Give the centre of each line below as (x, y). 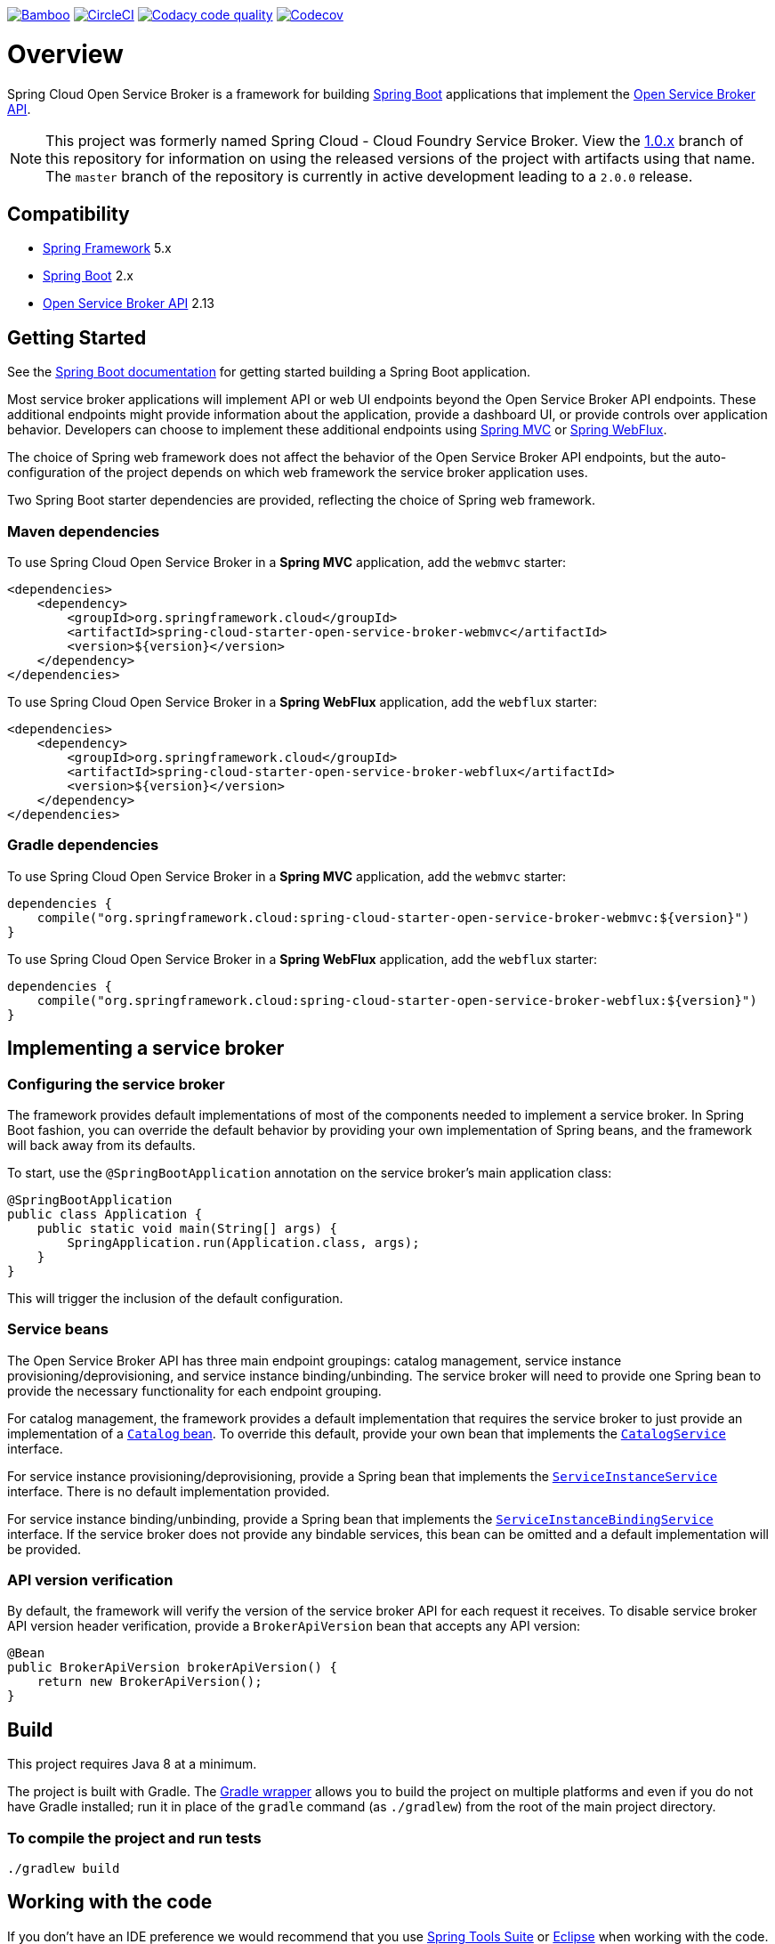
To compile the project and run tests (134, 1838)
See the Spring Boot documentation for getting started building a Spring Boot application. (269, 372)
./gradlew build (64, 1868)
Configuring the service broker (116, 1084)
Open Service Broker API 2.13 (129, 304)
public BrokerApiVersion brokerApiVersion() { (172, 1668)
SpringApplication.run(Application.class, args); (243, 1242)
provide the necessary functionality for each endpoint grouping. (194, 1390)
